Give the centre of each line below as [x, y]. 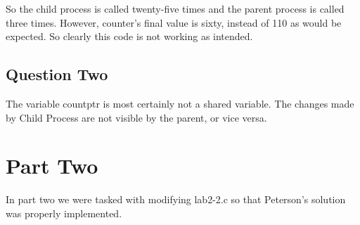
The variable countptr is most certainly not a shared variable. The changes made [180, 103]
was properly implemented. [64, 213]
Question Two [57, 74]
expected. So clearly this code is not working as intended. [129, 36]
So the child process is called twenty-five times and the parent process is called [175, 8]
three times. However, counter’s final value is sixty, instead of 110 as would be [174, 22]
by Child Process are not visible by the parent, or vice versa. [136, 117]
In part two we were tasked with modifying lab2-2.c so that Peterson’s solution [176, 199]
